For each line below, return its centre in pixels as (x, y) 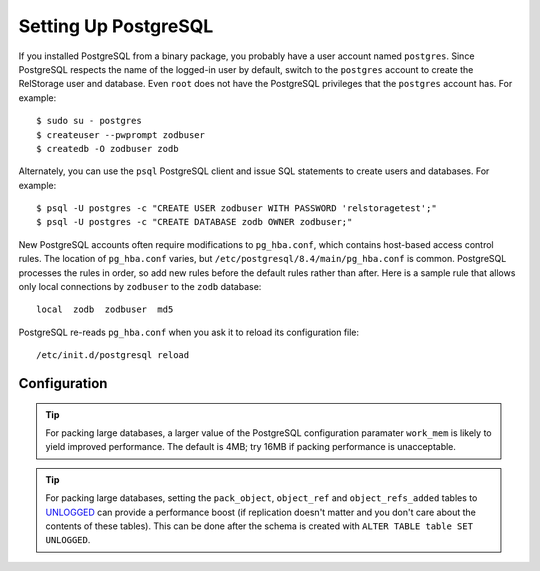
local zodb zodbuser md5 (105, 309)
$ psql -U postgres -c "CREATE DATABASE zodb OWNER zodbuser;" (194, 222)
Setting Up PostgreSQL (116, 26)
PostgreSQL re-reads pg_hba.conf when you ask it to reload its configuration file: (189, 332)
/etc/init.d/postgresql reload (113, 355)
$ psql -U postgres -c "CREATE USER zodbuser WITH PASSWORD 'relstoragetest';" (236, 208)
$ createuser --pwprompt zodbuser (120, 134)
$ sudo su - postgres (89, 121)
